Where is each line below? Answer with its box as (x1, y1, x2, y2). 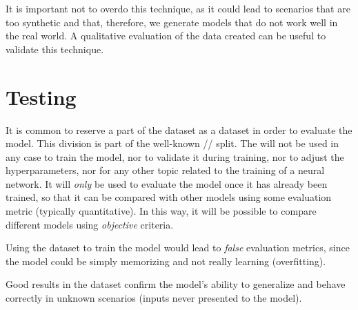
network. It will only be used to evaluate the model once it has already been (6, 176, 328, 191)
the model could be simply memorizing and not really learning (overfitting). (6, 253, 326, 268)
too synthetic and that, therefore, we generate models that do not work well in (6, 14, 338, 29)
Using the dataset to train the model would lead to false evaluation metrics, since (6, 240, 350, 255)
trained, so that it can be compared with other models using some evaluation (6, 190, 332, 204)
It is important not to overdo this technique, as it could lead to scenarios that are (6, 1, 350, 15)
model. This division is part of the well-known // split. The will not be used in (6, 136, 339, 151)
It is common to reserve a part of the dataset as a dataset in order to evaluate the (6, 122, 352, 137)
